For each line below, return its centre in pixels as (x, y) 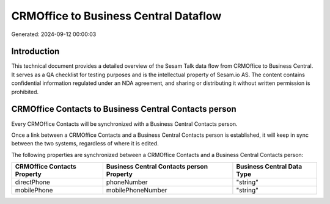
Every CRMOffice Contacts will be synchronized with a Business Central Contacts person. (124, 124)
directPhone (32, 182)
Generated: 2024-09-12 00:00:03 (54, 34)
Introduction (35, 52)
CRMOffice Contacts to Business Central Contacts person (124, 109)
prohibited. (25, 92)
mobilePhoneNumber (137, 191)
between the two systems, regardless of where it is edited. (85, 144)
